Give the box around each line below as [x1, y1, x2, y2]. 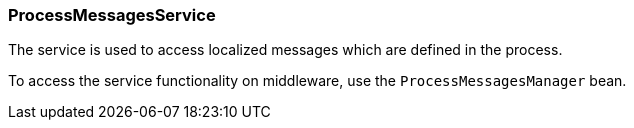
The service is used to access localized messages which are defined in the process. [8, 41, 563, 59]
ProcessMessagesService [8, 5, 216, 25]
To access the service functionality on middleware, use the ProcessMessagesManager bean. [8, 72, 627, 90]
